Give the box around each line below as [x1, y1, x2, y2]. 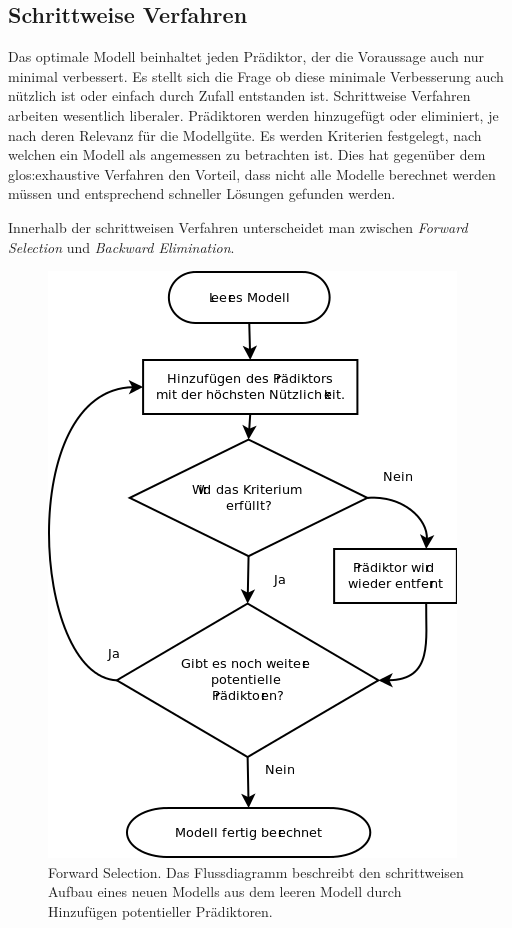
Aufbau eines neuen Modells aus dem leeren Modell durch [48, 881, 402, 902]
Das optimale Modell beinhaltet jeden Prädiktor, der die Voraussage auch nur [8, 46, 485, 67]
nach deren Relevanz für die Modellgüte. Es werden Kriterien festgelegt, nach [8, 124, 482, 145]
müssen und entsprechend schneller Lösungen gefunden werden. [8, 183, 396, 204]
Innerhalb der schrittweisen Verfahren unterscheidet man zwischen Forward [8, 216, 468, 237]
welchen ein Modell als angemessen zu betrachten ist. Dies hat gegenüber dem [8, 144, 486, 165]
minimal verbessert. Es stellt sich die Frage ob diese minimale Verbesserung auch [8, 65, 504, 86]
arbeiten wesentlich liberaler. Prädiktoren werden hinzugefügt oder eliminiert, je [8, 104, 499, 125]
